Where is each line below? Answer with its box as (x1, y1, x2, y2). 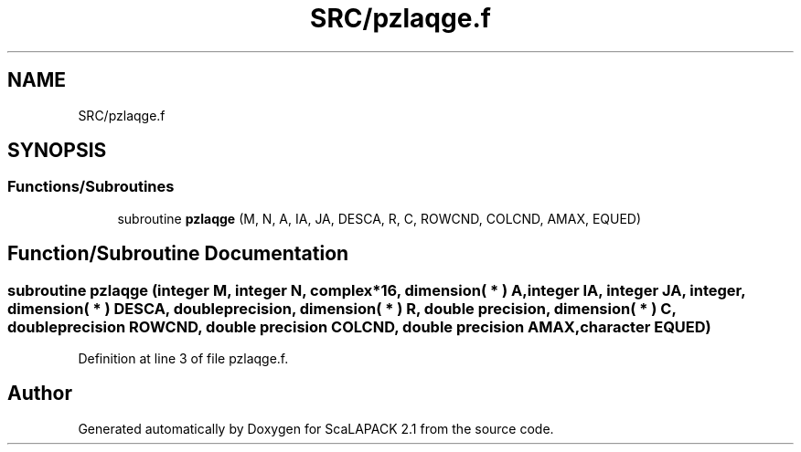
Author (7, 382, 72, 405)
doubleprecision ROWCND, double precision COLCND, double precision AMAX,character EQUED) (7, 317, 711, 336)
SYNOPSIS (7, 139, 107, 163)
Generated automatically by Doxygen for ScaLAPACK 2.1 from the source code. (78, 420, 554, 436)
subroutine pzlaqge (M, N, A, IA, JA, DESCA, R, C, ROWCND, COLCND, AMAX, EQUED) (117, 210, 642, 226)
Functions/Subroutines (7, 177, 175, 196)
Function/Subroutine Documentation (7, 242, 349, 266)
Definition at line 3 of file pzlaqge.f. (78, 351, 289, 367)
